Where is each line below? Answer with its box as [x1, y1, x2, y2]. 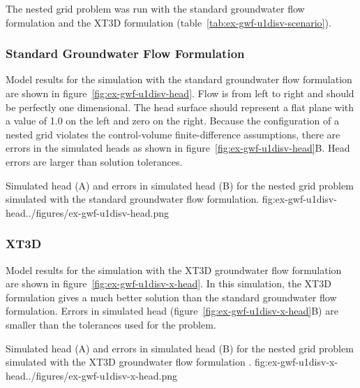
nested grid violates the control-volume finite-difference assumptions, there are [6, 127, 340, 141]
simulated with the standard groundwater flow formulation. [6, 192, 260, 206]
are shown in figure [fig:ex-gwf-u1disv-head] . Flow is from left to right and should [6, 86, 354, 100]
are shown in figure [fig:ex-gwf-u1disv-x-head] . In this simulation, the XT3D [6, 276, 331, 291]
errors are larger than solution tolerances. [6, 154, 183, 168]
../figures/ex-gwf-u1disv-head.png [25, 205, 169, 220]
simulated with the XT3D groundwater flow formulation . [6, 354, 252, 369]
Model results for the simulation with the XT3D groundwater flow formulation [6, 262, 342, 277]
